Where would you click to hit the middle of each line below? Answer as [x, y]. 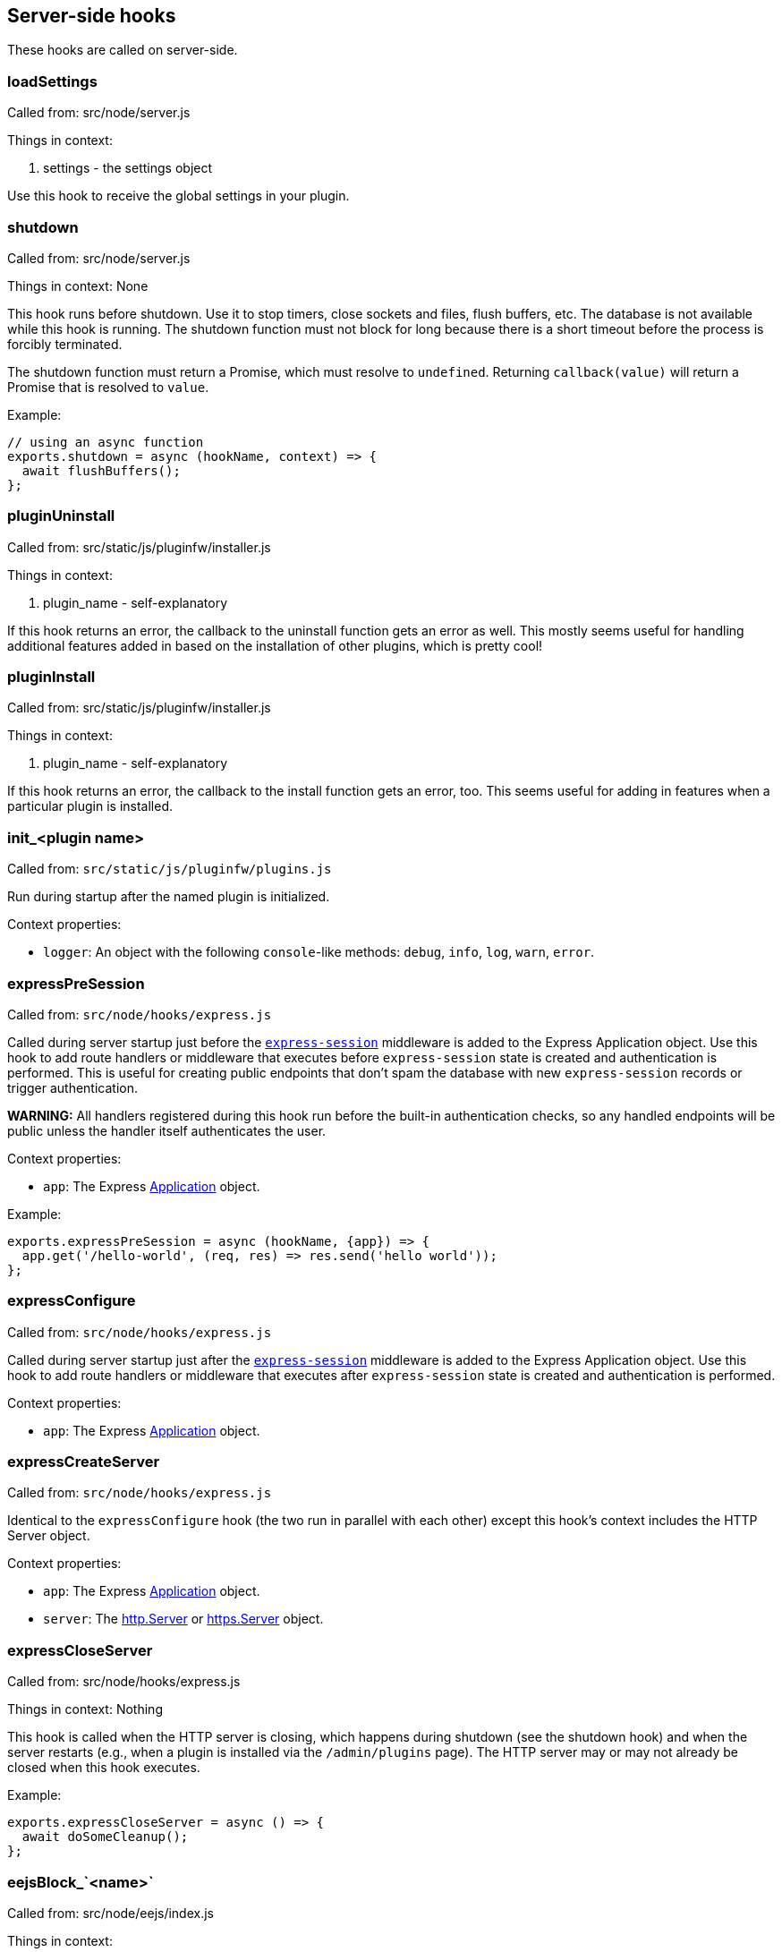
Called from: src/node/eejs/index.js [110, 1913]
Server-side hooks [92, 16]
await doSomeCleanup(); [105, 1837]
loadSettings [52, 81]
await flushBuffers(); [101, 470]
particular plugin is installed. [90, 806]
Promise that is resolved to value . [108, 387]
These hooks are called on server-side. [123, 50]
